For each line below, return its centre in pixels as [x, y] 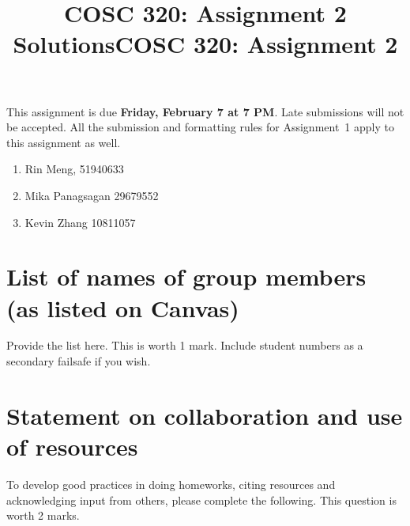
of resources [72, 446]
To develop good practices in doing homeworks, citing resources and [171, 484]
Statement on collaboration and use [205, 415]
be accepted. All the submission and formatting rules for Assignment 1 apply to [200, 127]
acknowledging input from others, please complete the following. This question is [201, 500]
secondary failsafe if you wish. [79, 361]
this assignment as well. [64, 142]
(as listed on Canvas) [123, 307]
